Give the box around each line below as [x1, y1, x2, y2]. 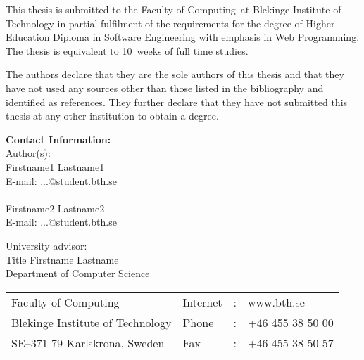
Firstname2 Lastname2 [6, 200, 105, 215]
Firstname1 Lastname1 [6, 159, 105, 174]
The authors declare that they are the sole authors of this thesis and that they [6, 67, 344, 82]
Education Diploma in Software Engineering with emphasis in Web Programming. [6, 30, 360, 44]
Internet [182, 293, 222, 310]
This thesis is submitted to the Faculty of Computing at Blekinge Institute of [6, 2, 341, 16]
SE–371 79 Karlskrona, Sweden [11, 334, 165, 351]
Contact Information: [6, 131, 111, 146]
